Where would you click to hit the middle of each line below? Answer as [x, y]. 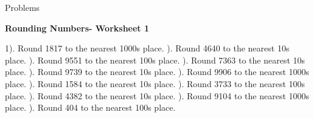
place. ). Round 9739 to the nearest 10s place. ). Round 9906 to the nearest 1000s [157, 72]
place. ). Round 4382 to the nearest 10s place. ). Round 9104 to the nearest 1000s [157, 95]
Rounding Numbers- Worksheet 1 [77, 28]
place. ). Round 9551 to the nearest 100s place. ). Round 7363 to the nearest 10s [155, 60]
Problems [23, 7]
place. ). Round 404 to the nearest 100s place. [90, 107]
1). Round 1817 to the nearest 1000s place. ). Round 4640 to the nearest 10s [147, 48]
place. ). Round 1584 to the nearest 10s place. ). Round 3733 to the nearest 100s [155, 83]
